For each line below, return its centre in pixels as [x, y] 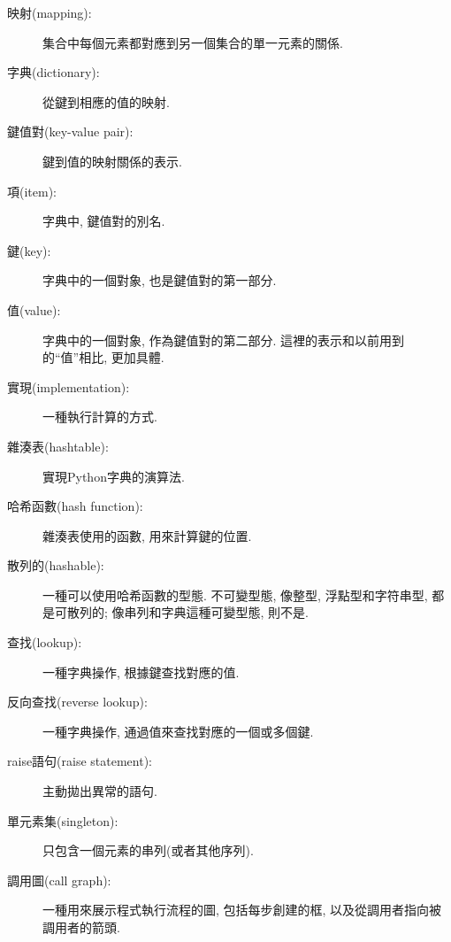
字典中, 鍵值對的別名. [104, 221]
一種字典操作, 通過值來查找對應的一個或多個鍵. [178, 731]
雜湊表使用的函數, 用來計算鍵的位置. [147, 535]
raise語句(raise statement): [80, 761]
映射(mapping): [50, 12]
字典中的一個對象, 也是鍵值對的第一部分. [160, 280]
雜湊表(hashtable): [58, 446]
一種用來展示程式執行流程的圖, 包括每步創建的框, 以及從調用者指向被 [242, 910]
